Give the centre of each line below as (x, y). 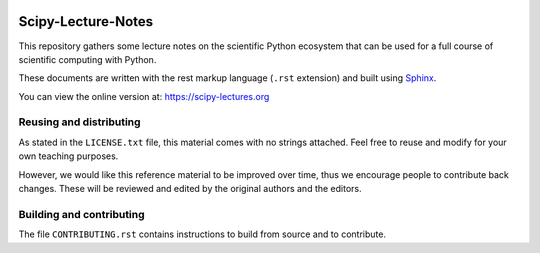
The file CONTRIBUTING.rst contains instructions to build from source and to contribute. (202, 234)
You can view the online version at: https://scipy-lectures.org (144, 96)
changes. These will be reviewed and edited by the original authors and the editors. (190, 188)
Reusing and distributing (79, 122)
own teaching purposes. (68, 156)
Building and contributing (81, 214)
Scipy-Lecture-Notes (86, 21)
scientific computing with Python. (87, 59)
